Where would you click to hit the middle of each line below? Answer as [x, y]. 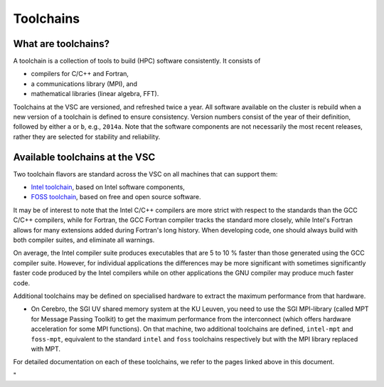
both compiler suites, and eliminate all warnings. [84, 240]
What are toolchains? [62, 44]
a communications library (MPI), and [84, 84]
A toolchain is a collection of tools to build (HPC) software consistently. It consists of [137, 61]
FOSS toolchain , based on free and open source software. [116, 197]
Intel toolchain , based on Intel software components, [108, 187]
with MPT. [46, 349]
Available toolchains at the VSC [84, 157]
